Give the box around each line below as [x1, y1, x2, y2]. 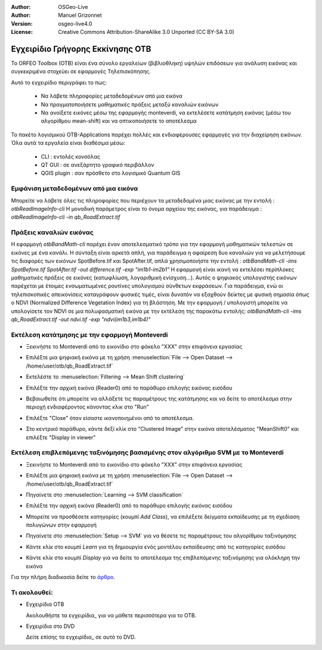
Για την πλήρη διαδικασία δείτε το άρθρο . [11, 574, 116, 581]
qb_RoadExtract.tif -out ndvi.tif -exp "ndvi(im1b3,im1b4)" [11, 316, 151, 323]
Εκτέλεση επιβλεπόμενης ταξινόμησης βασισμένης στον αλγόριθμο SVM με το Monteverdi [11, 449, 284, 457]
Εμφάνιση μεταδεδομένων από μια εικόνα [11, 185, 138, 193]
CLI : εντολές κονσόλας [41, 153, 101, 160]
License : [11, 29, 33, 36]
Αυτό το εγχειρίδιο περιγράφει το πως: [11, 79, 107, 86]
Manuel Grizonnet [58, 12, 102, 19]
